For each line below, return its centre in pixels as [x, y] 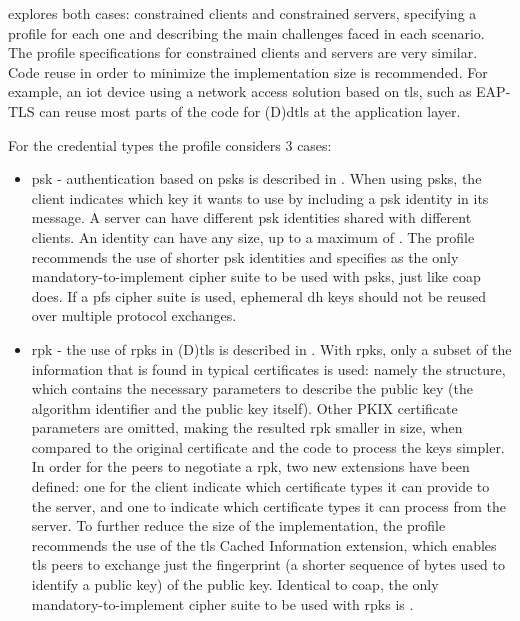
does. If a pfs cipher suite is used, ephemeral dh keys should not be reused [258, 295]
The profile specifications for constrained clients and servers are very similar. [243, 52]
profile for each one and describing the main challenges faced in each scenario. [246, 32]
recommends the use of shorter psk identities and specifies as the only [245, 256]
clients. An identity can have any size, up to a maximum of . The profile [253, 236]
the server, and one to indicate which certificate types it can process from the [268, 505]
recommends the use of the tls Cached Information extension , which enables [264, 544]
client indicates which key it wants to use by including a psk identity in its [260, 197]
